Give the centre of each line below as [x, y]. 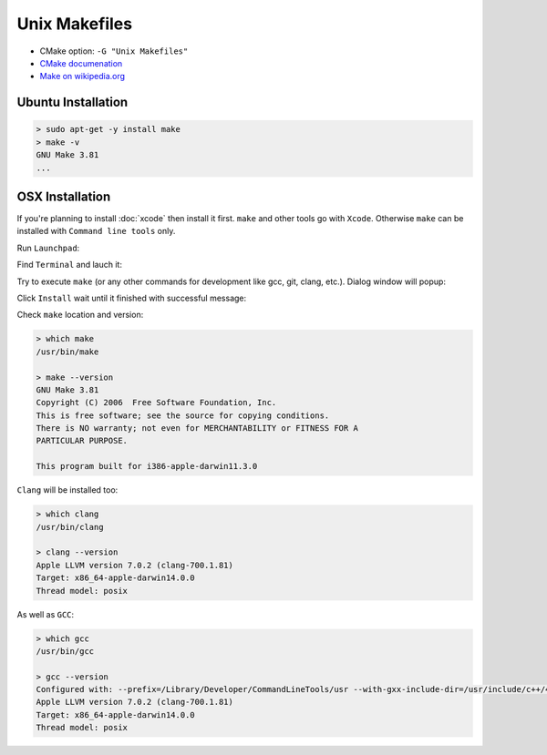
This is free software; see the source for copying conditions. [183, 415]
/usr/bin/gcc [65, 651]
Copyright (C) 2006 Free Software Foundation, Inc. [156, 403]
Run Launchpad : [48, 248]
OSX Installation [64, 196]
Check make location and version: [80, 315]
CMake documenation [81, 63]
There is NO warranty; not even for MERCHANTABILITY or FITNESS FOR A [197, 429]
